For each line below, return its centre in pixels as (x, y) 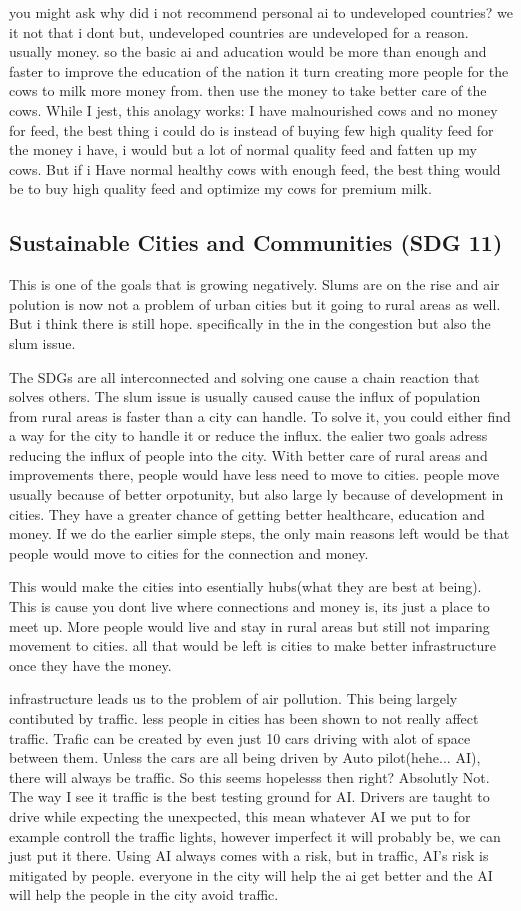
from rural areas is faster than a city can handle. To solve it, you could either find (260, 415)
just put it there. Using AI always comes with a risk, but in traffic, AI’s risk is (249, 855)
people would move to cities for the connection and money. (189, 552)
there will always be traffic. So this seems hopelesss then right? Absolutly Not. (249, 776)
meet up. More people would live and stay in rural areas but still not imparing (249, 625)
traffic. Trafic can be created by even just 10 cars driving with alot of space (240, 737)
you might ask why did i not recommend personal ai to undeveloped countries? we (261, 12)
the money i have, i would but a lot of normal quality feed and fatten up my (243, 149)
